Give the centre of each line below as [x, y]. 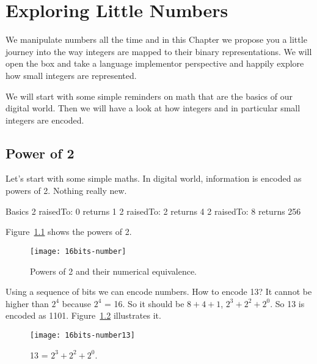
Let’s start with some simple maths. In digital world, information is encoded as [154, 178]
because [76, 303]
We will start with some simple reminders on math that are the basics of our [149, 96]
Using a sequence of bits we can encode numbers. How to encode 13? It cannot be [159, 292]
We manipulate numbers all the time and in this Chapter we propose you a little [156, 39]
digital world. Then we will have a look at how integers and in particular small [153, 108]
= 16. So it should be [144, 303]
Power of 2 [40, 153]
